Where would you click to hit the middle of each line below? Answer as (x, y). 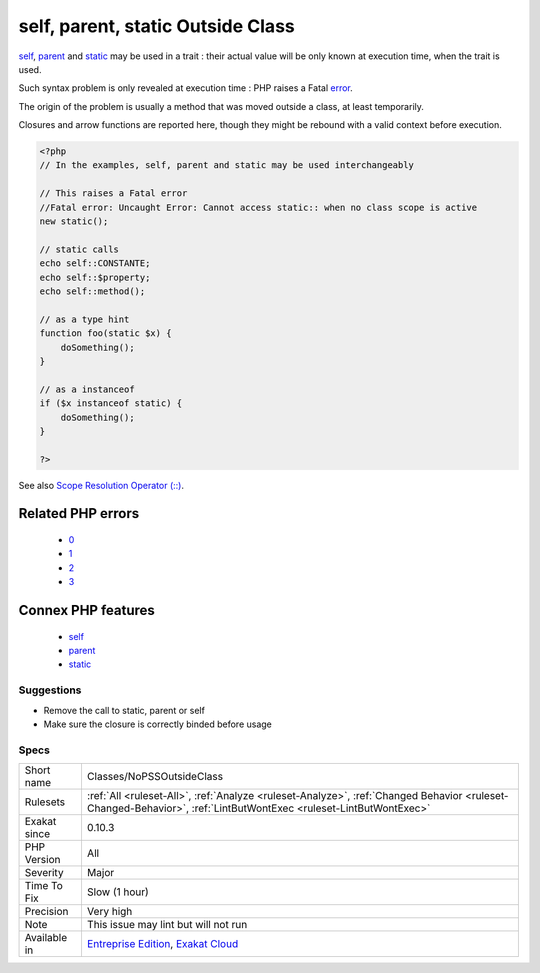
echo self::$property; (95, 277)
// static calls (79, 249)
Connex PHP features (86, 610)
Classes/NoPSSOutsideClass (155, 777)
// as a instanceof (87, 389)
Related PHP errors (79, 513)
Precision (46, 912)
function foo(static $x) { (105, 333)
